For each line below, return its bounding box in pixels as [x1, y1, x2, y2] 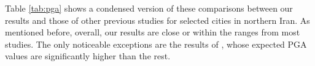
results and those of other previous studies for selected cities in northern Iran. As [5, 13, 310, 26]
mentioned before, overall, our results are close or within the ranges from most [5, 26, 300, 38]
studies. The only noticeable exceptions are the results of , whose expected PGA [5, 37, 307, 50]
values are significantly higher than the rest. [5, 50, 171, 62]
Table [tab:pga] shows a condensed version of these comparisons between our [5, 2, 293, 14]
